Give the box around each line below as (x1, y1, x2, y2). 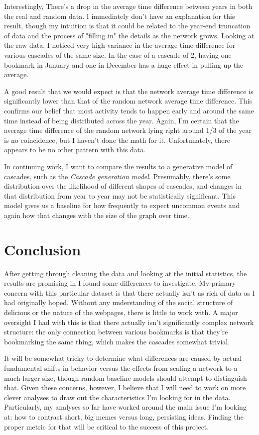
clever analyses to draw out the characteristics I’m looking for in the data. (4, 392, 231, 402)
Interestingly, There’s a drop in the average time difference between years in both (4, 1, 253, 11)
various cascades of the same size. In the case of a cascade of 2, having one (4, 49, 232, 60)
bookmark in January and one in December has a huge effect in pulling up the (4, 59, 244, 70)
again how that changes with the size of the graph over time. (4, 210, 189, 220)
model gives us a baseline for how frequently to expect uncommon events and (4, 200, 240, 211)
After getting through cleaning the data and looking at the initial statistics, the (4, 268, 247, 278)
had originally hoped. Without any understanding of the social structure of (4, 297, 233, 308)
